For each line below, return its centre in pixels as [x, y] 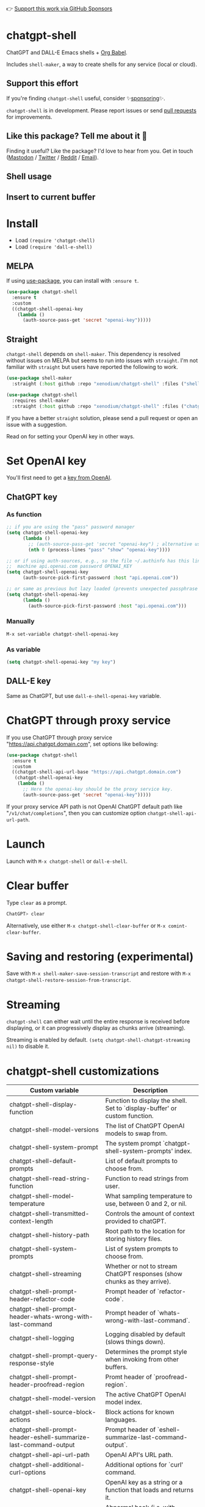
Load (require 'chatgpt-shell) [55, 241]
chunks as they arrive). [138, 1282]
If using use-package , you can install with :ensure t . [73, 281]
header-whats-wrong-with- [51, 1316]
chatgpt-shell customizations [83, 1071]
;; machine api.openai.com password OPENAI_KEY [69, 567]
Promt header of [129, 1377]
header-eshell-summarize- [50, 1437]
